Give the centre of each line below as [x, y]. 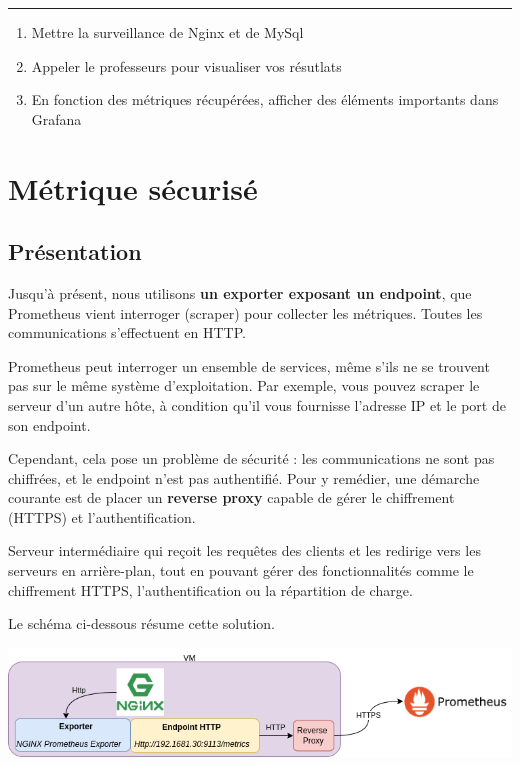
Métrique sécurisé [133, 187]
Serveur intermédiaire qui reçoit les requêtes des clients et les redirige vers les [244, 550]
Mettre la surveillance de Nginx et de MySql [167, 32]
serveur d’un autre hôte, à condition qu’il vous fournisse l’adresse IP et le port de [257, 404]
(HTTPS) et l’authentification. [102, 516]
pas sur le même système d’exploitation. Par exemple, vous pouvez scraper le [244, 385]
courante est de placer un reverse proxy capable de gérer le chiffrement [231, 497]
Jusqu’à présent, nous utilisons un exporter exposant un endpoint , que [240, 292]
